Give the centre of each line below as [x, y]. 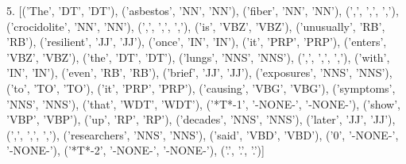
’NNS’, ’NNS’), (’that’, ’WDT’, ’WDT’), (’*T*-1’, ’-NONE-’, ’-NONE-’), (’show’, [203, 103]
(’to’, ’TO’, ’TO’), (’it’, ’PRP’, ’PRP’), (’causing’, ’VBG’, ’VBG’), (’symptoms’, [201, 88]
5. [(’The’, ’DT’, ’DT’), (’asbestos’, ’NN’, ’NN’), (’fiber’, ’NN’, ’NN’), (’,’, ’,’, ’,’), [203, 10]
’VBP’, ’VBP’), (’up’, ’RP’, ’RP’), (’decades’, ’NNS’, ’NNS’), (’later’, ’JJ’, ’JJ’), [201, 119]
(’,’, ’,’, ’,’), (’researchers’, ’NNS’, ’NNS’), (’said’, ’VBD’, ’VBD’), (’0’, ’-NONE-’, [203, 134]
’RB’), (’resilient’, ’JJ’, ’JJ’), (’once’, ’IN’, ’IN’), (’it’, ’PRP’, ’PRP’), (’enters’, [197, 42]
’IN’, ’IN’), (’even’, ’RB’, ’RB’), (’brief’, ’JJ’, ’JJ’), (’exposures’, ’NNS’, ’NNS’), [199, 72]
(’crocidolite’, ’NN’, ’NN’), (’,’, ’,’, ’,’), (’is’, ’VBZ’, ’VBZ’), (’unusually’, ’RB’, [196, 26]
